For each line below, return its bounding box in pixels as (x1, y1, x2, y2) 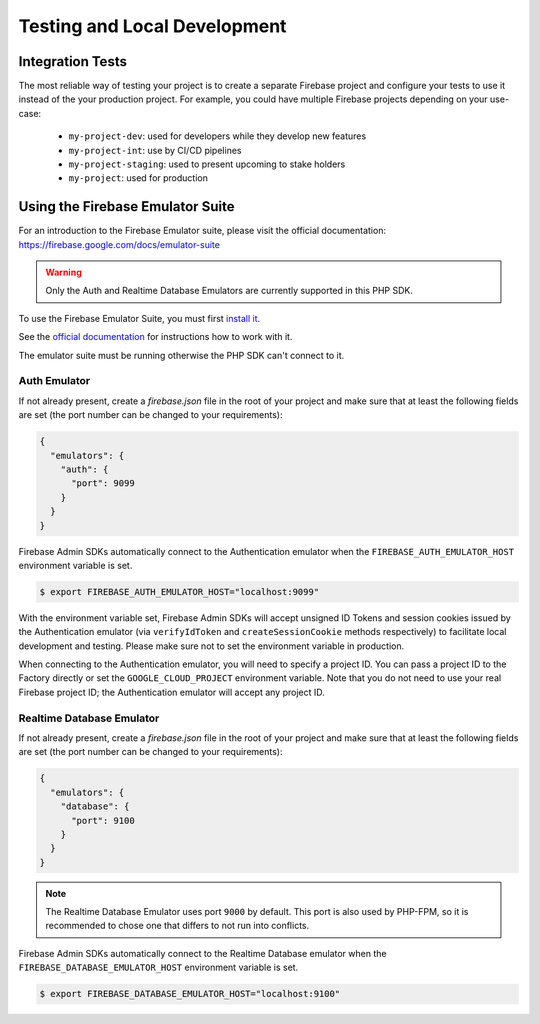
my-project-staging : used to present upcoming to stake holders (68, 158, 346, 170)
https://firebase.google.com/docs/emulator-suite (18, 238, 220, 250)
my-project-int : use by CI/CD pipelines (68, 144, 242, 156)
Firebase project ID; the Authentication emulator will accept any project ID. (18, 686, 325, 698)
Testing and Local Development (18, 15, 287, 37)
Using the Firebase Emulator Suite (18, 198, 235, 215)
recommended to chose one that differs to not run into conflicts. (45, 920, 310, 932)
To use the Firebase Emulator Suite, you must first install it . (18, 312, 261, 324)
